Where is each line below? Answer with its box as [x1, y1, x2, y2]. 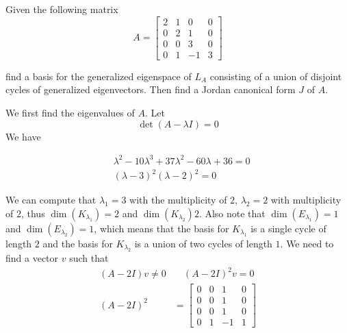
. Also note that [198, 206, 266, 220]
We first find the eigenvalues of [5, 105, 135, 119]
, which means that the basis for [94, 221, 229, 235]
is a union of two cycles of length [134, 236, 272, 250]
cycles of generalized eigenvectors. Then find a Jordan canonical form [5, 82, 296, 97]
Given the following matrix [5, 2, 118, 16]
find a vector [5, 251, 59, 265]
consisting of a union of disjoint [209, 69, 342, 83]
